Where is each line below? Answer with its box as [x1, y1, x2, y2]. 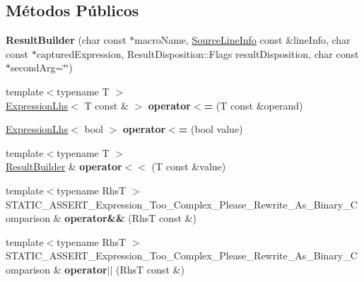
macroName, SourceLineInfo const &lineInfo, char [134, 33, 351, 47]
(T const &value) [151, 159, 226, 174]
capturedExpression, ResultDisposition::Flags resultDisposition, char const [36, 46, 359, 61]
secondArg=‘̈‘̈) [11, 60, 73, 75]
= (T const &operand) [204, 98, 303, 112]
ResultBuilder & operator [6, 159, 122, 174]
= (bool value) [178, 122, 243, 136]
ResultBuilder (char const [6, 33, 127, 47]
